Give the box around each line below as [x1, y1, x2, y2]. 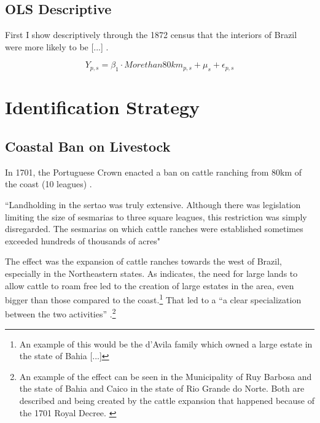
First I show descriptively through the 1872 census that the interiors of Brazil [5, 28, 297, 41]
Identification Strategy [5, 95, 200, 120]
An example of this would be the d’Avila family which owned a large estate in [19, 337, 313, 350]
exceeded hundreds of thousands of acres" [5, 234, 160, 247]
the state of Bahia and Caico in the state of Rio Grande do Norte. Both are [19, 382, 305, 395]
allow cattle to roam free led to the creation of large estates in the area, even [5, 279, 294, 292]
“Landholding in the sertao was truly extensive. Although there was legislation [5, 198, 301, 211]
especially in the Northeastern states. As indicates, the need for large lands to [5, 266, 298, 279]
